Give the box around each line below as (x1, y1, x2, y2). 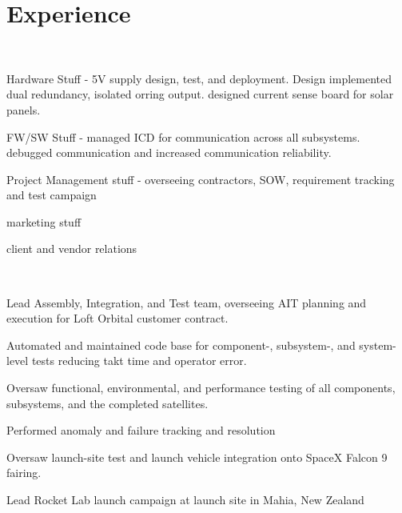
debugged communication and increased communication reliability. (6, 144, 332, 161)
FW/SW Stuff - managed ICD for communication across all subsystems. (6, 128, 360, 145)
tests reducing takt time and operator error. (31, 352, 247, 369)
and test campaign (6, 186, 97, 203)
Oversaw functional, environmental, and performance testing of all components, (6, 379, 396, 396)
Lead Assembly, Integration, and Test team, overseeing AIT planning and (6, 294, 367, 311)
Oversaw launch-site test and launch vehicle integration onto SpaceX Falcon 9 (6, 448, 388, 465)
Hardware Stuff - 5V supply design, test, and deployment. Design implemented (6, 70, 392, 86)
